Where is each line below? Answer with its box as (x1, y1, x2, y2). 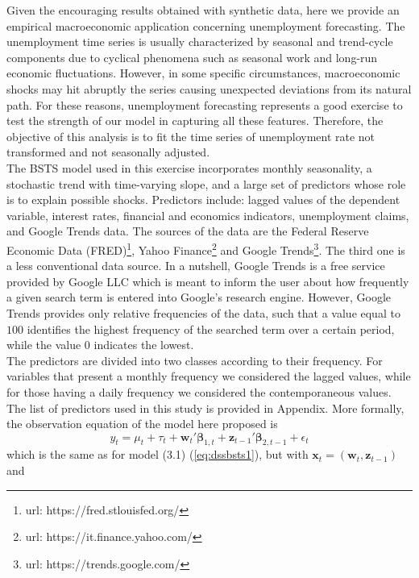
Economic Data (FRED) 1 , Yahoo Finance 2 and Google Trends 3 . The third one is (6, 239, 405, 258)
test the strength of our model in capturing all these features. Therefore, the (6, 112, 384, 129)
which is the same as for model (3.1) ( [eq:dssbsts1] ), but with (6, 446, 309, 463)
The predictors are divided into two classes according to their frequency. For (6, 351, 383, 368)
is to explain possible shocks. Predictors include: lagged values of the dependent (6, 191, 400, 208)
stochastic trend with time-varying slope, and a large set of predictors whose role (6, 175, 406, 192)
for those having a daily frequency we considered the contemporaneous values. (6, 383, 392, 400)
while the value (6, 336, 81, 353)
